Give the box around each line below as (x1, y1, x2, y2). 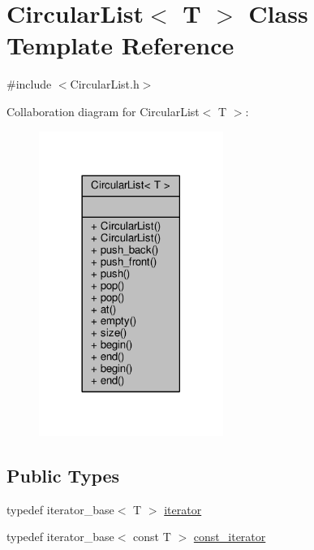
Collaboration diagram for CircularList (6, 102, 200, 119)
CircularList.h (70, 76, 140, 93)
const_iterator (193, 528, 266, 545)
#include (6, 76, 52, 93)
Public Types (6, 462, 120, 487)
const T (133, 528, 171, 545)
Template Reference (6, 28, 234, 62)
